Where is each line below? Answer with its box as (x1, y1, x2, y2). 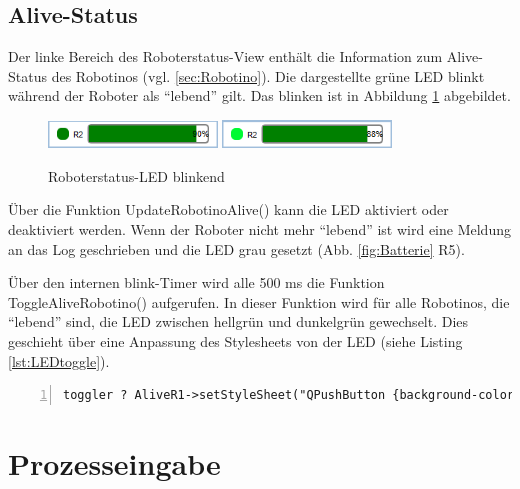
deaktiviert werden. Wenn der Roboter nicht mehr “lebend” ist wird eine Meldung (8, 219, 511, 240)
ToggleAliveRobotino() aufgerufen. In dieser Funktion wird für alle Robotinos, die (8, 291, 510, 312)
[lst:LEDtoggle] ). (8, 350, 110, 371)
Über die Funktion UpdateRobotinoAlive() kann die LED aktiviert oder (8, 199, 449, 220)
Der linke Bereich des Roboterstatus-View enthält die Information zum (8, 46, 443, 67)
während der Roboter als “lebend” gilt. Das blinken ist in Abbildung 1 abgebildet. (8, 85, 511, 106)
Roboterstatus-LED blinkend (48, 165, 225, 186)
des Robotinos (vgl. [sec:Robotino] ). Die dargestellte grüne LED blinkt (51, 65, 485, 86)
